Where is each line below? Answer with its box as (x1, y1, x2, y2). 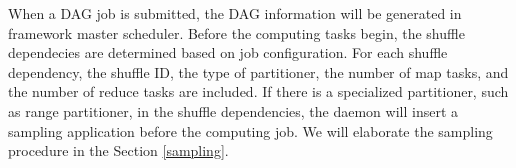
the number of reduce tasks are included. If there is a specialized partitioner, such (8, 81, 509, 102)
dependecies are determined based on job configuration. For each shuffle (8, 42, 448, 63)
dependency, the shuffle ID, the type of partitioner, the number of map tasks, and (8, 61, 509, 82)
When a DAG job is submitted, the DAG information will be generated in (8, 3, 462, 23)
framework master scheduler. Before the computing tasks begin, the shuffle (8, 22, 465, 43)
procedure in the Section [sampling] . (8, 140, 229, 161)
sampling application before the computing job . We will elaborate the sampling (8, 120, 493, 141)
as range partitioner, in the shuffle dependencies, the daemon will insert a (8, 100, 459, 121)
